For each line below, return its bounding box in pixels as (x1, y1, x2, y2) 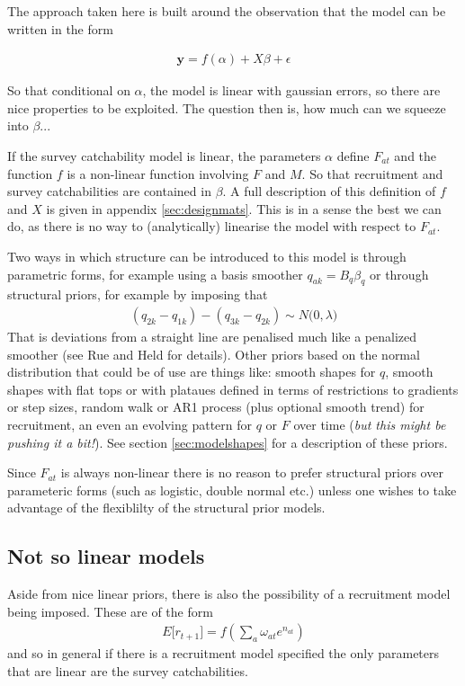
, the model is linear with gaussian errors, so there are (142, 81, 441, 100)
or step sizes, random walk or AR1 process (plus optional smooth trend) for (7, 397, 425, 416)
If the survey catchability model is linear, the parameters (7, 147, 321, 165)
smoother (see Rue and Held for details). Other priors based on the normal (7, 344, 420, 363)
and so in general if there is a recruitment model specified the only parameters (7, 644, 440, 663)
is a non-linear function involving (67, 164, 249, 183)
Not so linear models (7, 542, 205, 570)
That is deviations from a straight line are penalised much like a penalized (7, 326, 417, 345)
